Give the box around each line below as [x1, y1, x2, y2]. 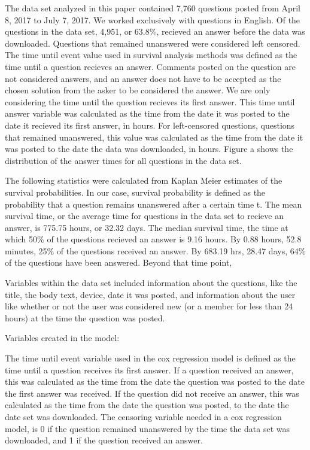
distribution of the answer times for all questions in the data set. [5, 154, 242, 166]
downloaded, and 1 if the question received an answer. [5, 434, 203, 446]
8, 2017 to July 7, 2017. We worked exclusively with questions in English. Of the [5, 13, 300, 26]
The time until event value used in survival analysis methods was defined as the [5, 48, 297, 61]
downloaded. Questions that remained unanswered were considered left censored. [5, 37, 300, 49]
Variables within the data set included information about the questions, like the [5, 276, 297, 289]
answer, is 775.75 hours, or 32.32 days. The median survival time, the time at [5, 221, 288, 233]
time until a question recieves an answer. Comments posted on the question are [5, 60, 296, 72]
